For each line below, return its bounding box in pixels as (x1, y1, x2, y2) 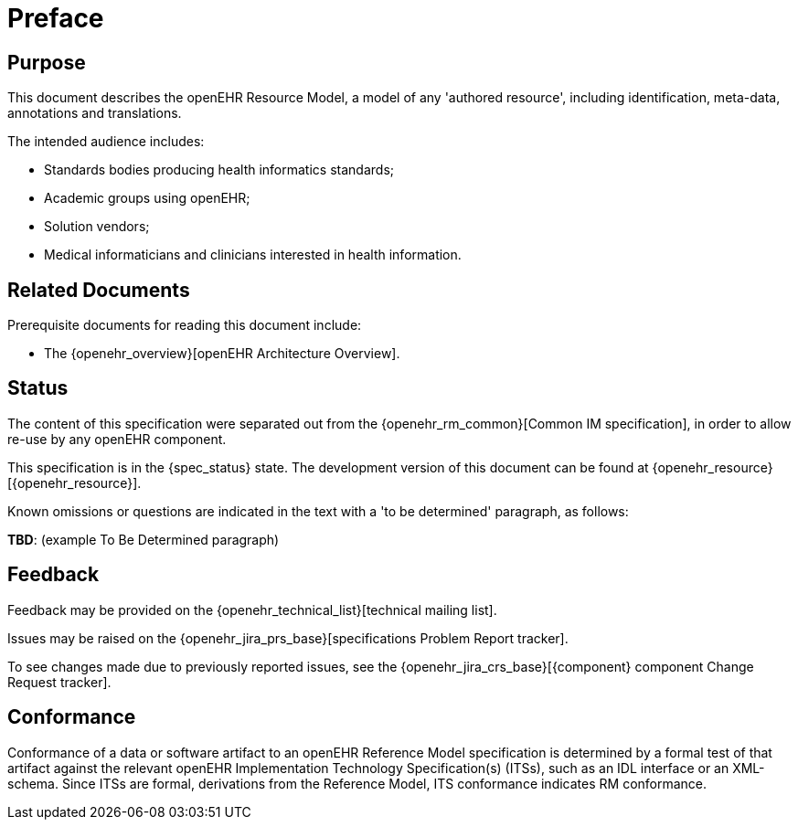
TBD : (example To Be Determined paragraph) (7, 531, 280, 547)
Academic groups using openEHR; (44, 190, 250, 207)
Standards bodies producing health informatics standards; (44, 162, 394, 178)
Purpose (7, 50, 86, 74)
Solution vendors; (44, 218, 150, 235)
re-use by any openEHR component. (7, 430, 227, 447)
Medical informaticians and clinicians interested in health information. (44, 247, 462, 263)
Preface (7, 3, 104, 34)
